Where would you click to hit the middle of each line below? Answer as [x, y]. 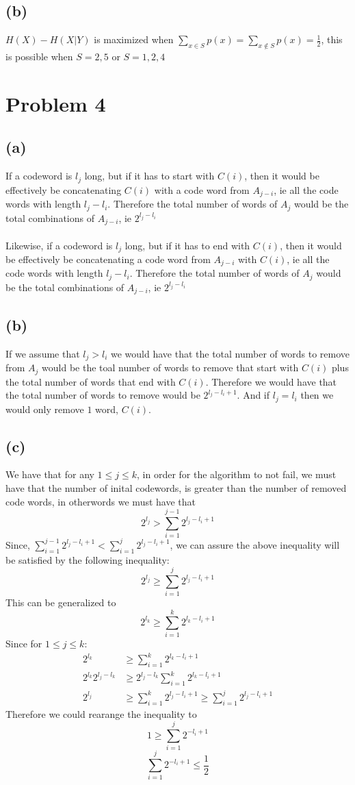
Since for [24, 643]
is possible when [39, 56]
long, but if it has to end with [187, 245]
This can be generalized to [61, 602]
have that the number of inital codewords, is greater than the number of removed [176, 487]
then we [317, 395]
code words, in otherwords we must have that [101, 501]
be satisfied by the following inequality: [88, 559]
